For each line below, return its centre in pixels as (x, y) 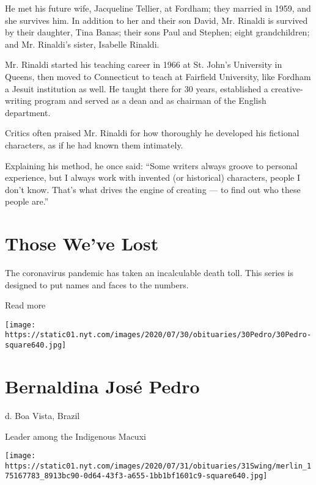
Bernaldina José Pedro (102, 386)
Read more (25, 305)
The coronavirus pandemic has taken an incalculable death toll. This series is (149, 273)
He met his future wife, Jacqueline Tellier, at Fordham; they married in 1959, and (158, 8)
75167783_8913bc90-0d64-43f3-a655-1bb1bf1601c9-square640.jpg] (136, 476)
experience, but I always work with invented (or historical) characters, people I (153, 177)
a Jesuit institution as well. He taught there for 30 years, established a (137, 88)
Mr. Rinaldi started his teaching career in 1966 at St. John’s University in (144, 64)
